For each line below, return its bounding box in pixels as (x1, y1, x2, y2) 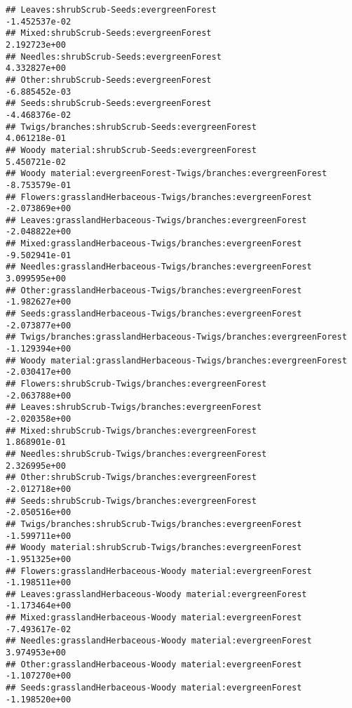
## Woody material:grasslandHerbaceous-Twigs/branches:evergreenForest (6, 355, 347, 366)
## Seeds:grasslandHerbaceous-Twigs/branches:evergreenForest (6, 309, 302, 319)
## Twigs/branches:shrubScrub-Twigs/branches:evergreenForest (6, 519, 302, 529)
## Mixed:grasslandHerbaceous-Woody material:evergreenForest (6, 613, 302, 623)
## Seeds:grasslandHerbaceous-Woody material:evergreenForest (6, 683, 302, 693)
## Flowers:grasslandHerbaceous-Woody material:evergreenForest (6, 566, 312, 576)
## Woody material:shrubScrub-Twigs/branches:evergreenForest (6, 542, 302, 553)
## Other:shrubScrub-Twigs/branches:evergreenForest (6, 472, 257, 483)
